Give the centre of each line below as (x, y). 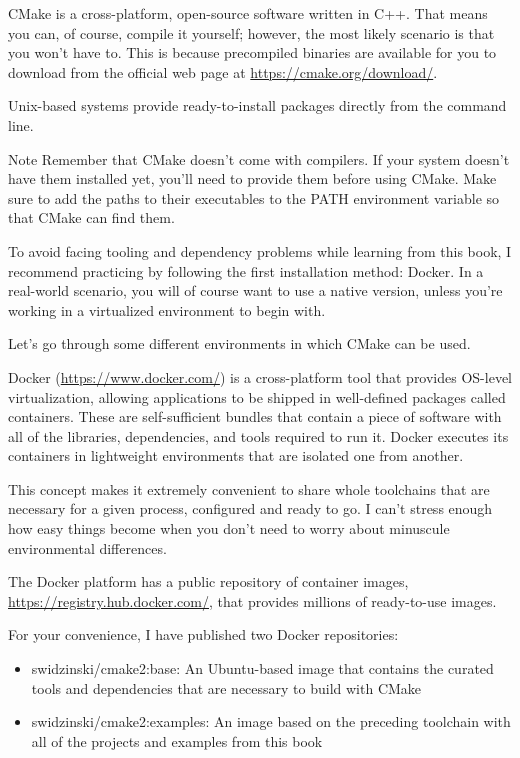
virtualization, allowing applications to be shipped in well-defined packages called (257, 396)
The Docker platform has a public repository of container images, (208, 581)
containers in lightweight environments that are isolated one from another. (236, 455)
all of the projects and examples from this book (177, 740)
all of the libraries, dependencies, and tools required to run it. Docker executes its (258, 435)
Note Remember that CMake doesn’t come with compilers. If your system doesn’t (259, 158)
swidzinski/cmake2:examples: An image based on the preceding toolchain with (271, 721)
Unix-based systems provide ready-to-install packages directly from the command (257, 105)
